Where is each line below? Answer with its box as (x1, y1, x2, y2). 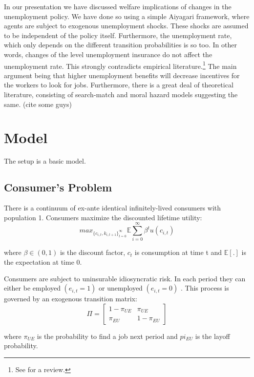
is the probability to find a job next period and (37, 331, 178, 341)
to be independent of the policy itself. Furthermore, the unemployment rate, (4, 30, 232, 40)
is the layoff (195, 331, 230, 341)
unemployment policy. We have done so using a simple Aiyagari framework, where (4, 11, 250, 21)
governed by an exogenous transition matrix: (4, 293, 137, 304)
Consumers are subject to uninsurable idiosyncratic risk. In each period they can (4, 273, 246, 283)
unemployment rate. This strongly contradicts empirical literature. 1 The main (4, 59, 237, 71)
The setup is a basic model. (4, 156, 86, 166)
